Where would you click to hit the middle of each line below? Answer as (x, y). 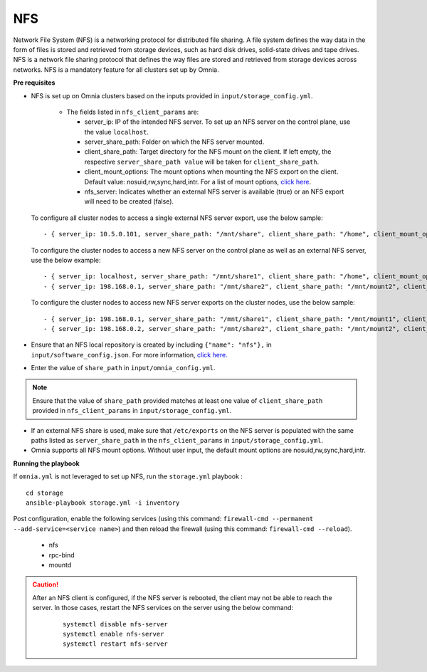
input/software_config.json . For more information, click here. (129, 355)
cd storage (45, 493)
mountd (60, 565)
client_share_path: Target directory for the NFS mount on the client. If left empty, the (208, 152)
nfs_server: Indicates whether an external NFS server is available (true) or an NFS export (214, 191)
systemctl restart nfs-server (116, 644)
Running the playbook (46, 463)
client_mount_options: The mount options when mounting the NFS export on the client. (211, 172)
